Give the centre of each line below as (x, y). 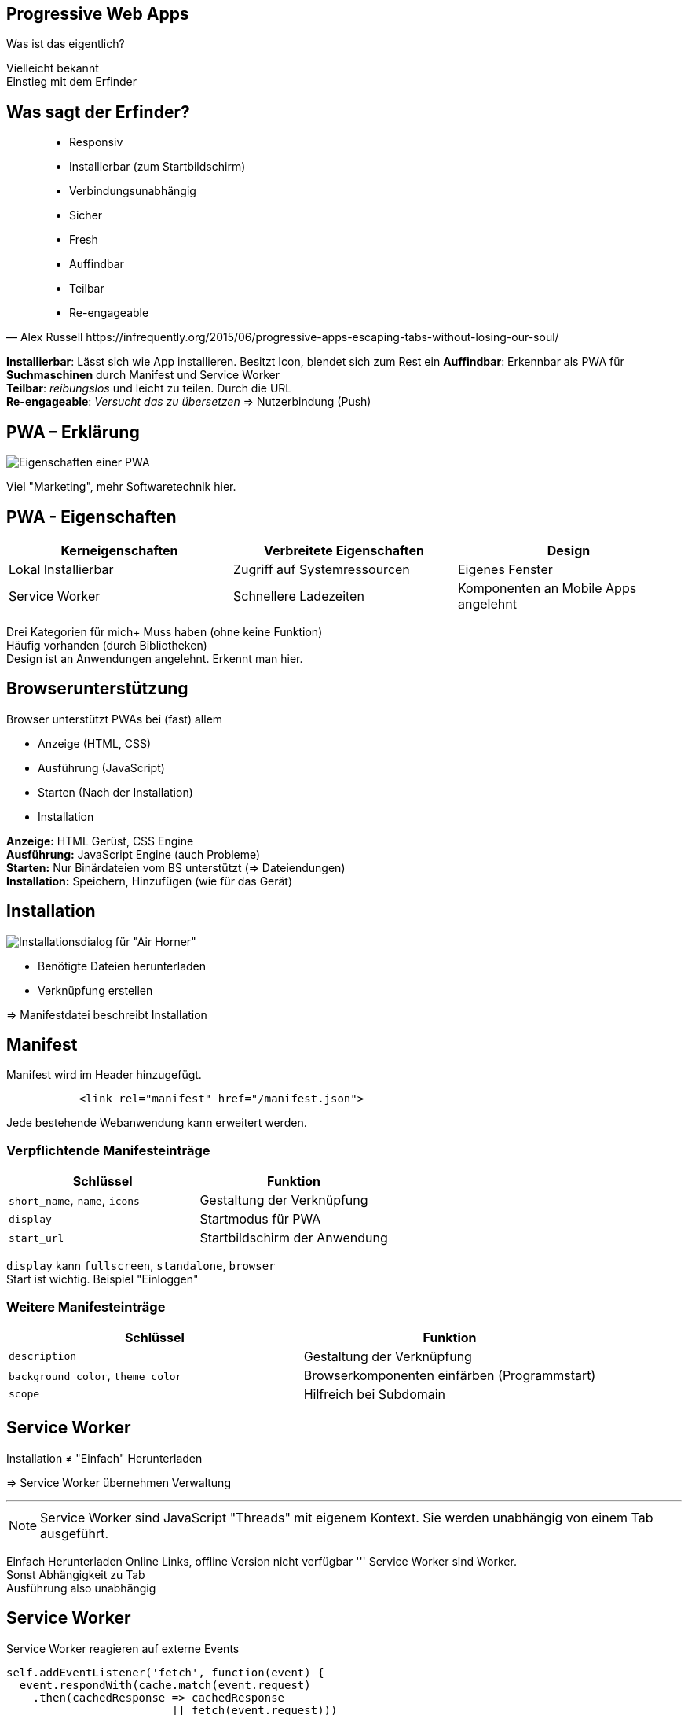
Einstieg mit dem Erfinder (71, 82)
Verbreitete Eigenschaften (344, 550)
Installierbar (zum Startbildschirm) (157, 167)
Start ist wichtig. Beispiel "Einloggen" (102, 1279)
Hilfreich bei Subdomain (375, 1394)
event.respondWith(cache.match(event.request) (165, 1685)
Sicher (86, 215)
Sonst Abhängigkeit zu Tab (76, 1574)
